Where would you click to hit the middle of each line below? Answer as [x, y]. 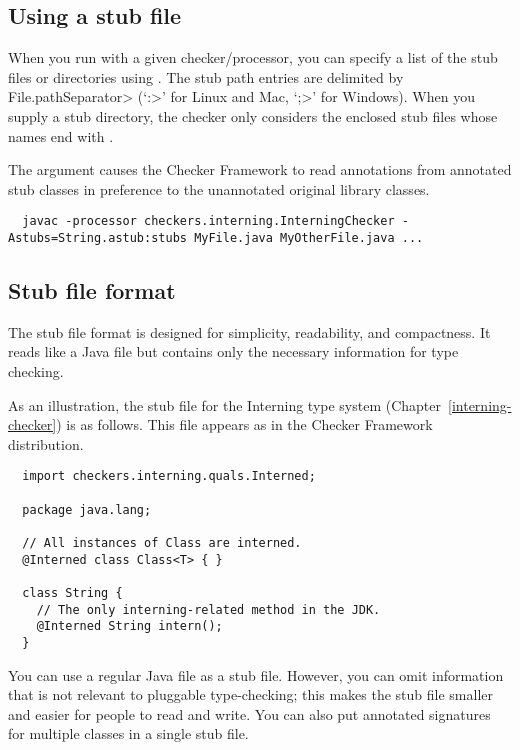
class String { [72, 593]
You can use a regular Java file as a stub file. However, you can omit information [256, 674]
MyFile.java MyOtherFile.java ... [309, 238]
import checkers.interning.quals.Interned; [169, 476]
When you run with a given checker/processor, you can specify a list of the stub [253, 57]
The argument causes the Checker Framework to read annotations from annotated [260, 169]
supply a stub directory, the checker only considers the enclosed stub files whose [253, 115]
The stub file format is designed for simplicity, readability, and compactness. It [249, 331]
